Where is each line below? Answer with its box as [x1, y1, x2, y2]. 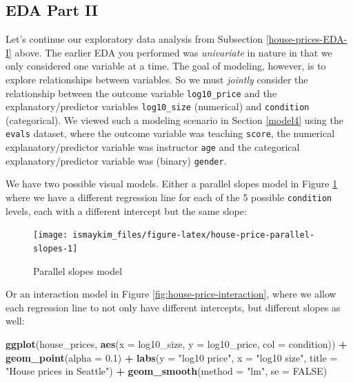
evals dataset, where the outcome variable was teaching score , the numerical [6, 126, 335, 141]
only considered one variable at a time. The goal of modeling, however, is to [6, 59, 326, 73]
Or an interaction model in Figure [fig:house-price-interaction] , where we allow [6, 287, 336, 301]
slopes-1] [33, 243, 78, 253]
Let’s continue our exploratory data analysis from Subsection [6, 32, 263, 46]
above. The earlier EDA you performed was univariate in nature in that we [14, 45, 332, 59]
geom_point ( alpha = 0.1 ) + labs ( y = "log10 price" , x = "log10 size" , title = [6, 350, 338, 364]
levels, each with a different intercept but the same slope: [6, 203, 247, 218]
